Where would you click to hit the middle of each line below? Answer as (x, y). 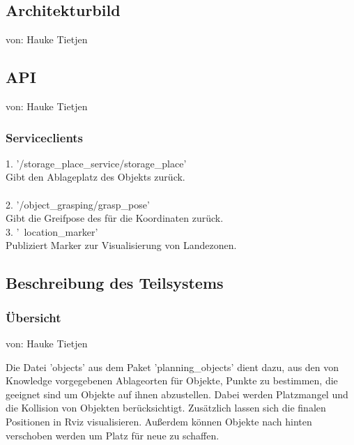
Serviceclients (45, 137)
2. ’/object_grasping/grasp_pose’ (78, 204)
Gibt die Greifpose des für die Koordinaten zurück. (115, 218)
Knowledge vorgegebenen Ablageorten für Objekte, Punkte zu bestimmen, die (172, 380)
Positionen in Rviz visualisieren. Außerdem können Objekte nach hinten (159, 421)
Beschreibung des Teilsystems (115, 283)
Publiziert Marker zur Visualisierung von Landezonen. (121, 245)
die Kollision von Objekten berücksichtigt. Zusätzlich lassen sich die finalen (166, 408)
